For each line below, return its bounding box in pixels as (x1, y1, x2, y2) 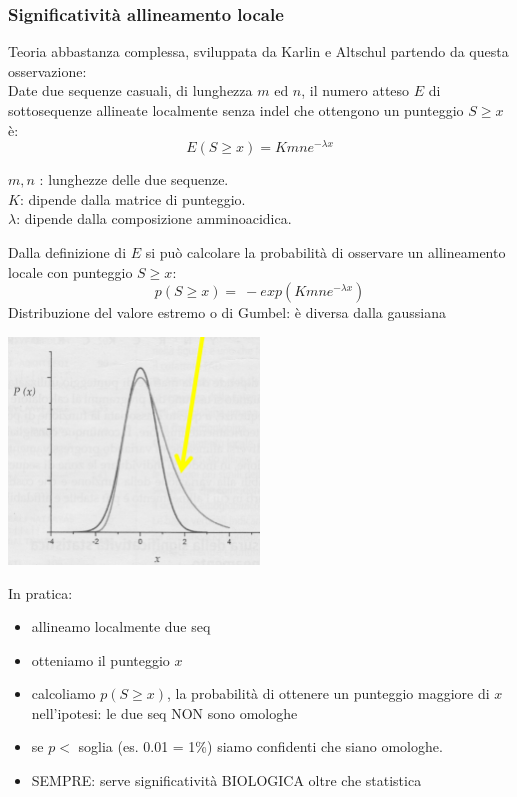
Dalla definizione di (8, 242, 127, 263)
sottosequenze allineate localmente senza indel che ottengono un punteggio (8, 100, 464, 120)
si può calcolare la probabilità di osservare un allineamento (145, 242, 506, 263)
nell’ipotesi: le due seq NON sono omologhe (31, 702, 298, 723)
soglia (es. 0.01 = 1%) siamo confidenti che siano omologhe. (78, 736, 443, 757)
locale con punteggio (8, 261, 133, 282)
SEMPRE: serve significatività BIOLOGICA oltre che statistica (31, 770, 422, 791)
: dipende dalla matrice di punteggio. (19, 188, 246, 209)
